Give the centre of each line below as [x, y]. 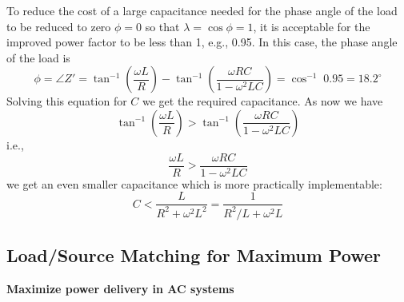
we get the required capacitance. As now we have [263, 101]
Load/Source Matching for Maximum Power [194, 255]
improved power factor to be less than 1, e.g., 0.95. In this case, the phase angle [202, 42]
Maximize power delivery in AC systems [120, 288]
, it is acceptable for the [312, 26]
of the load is [38, 57]
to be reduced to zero [59, 26]
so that [162, 26]
